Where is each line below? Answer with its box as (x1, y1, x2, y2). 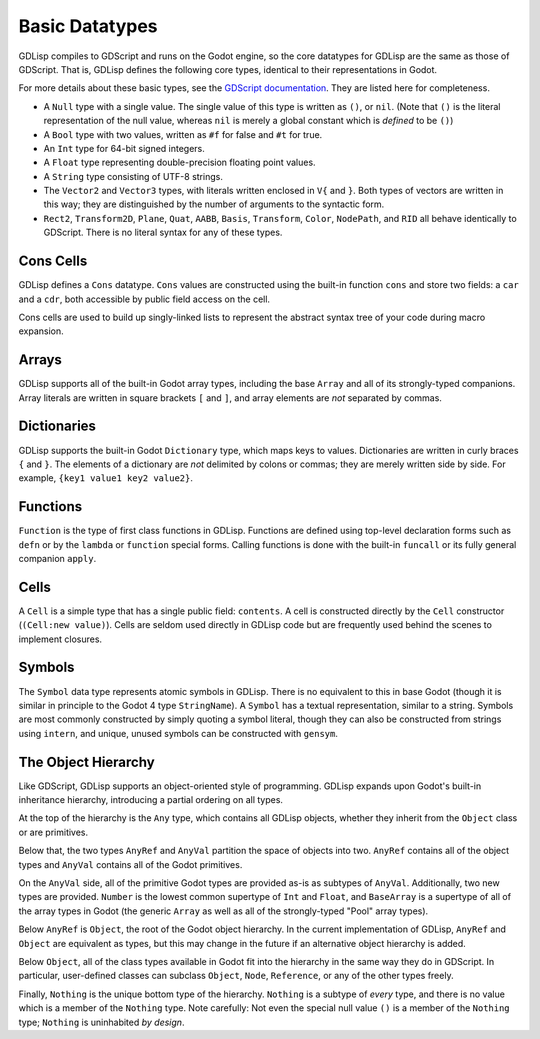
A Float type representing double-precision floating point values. (43, 156, 316, 169)
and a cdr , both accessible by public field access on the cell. (18, 293, 270, 305)
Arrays (18, 351, 62, 369)
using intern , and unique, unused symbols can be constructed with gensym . (18, 727, 339, 739)
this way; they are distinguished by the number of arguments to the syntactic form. (43, 198, 385, 210)
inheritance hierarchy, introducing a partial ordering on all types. (18, 794, 284, 806)
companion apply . (18, 552, 97, 564)
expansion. (18, 325, 64, 337)
